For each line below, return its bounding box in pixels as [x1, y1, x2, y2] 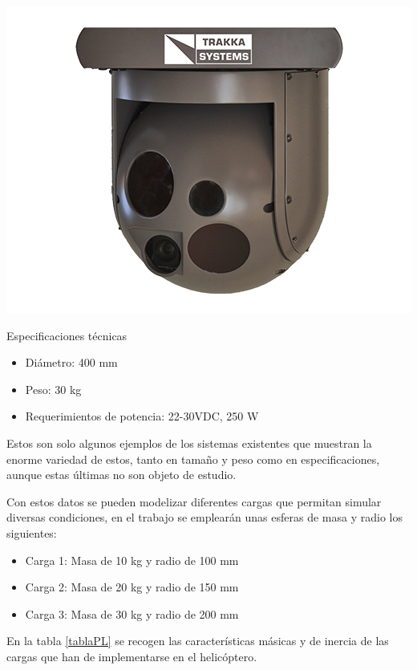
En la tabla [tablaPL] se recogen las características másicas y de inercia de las [6, 632, 389, 649]
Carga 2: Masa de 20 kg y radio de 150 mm [25, 579, 239, 595]
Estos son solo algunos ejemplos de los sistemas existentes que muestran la [6, 434, 372, 451]
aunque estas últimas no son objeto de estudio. [6, 466, 237, 483]
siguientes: [6, 524, 57, 541]
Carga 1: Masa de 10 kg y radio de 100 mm [25, 551, 239, 568]
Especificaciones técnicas [6, 327, 128, 343]
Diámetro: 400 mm [25, 354, 118, 371]
